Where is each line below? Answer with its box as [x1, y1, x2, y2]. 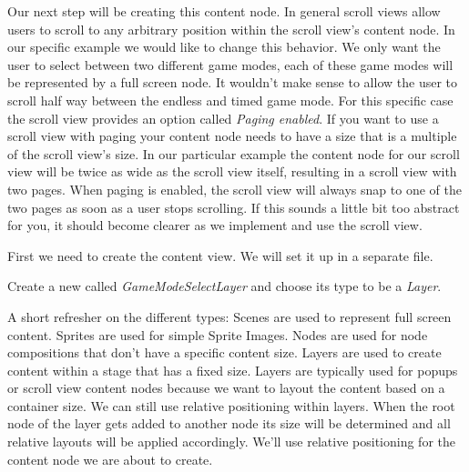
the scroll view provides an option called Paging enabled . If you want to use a [7, 108, 439, 127]
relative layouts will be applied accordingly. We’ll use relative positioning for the [7, 432, 455, 451]
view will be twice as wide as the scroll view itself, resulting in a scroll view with [7, 162, 457, 181]
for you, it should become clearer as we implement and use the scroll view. [7, 216, 423, 235]
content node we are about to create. [7, 449, 213, 468]
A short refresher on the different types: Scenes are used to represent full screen [7, 306, 452, 326]
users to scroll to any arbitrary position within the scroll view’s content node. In [7, 19, 455, 38]
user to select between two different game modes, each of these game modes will [7, 55, 454, 74]
